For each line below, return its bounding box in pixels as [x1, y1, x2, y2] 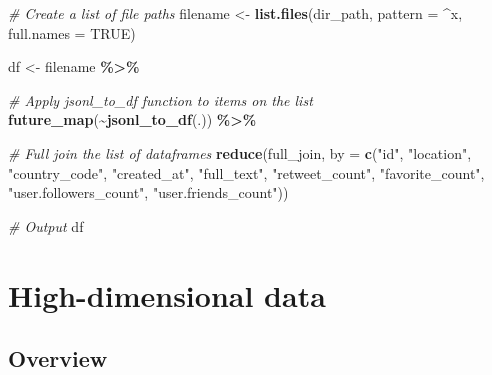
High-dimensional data [8, 274, 326, 315]
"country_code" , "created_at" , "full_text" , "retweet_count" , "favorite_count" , [8, 162, 485, 183]
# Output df [8, 215, 84, 236]
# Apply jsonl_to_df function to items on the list [8, 89, 313, 110]
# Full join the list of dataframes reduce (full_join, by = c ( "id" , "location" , [8, 142, 472, 163]
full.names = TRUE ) [8, 22, 136, 43]
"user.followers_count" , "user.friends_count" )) [8, 182, 289, 203]
